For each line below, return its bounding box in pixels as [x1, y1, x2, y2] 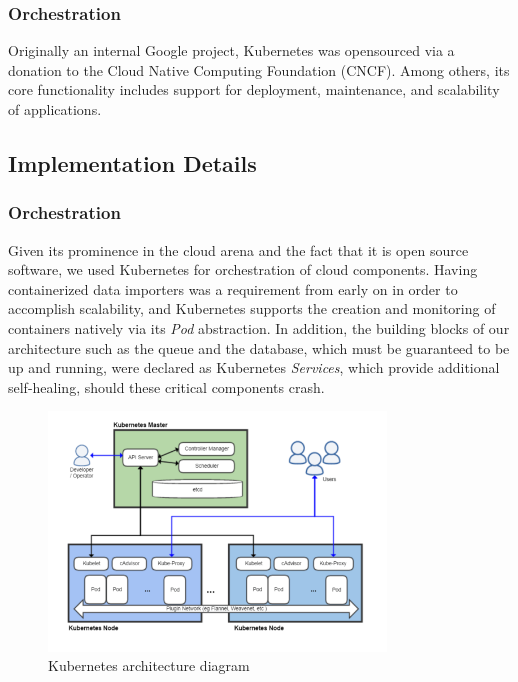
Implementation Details [8, 147, 257, 178]
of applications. [8, 99, 102, 119]
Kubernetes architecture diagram [48, 655, 250, 676]
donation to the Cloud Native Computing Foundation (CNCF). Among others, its [8, 59, 510, 80]
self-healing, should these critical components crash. [8, 376, 325, 397]
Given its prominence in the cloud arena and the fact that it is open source [8, 239, 469, 260]
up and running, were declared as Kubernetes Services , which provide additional [8, 357, 500, 378]
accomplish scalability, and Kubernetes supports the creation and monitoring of [8, 298, 496, 319]
